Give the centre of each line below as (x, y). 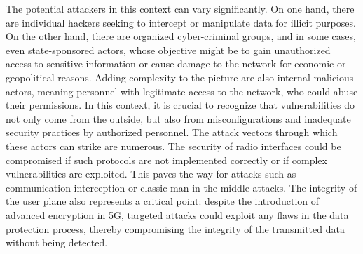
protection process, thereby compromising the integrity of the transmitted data (175, 228)
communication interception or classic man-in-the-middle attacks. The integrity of (181, 187)
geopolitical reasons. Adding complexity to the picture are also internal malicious (180, 77)
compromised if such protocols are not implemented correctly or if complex (166, 160)
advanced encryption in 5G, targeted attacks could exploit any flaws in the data (177, 214)
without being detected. (57, 242)
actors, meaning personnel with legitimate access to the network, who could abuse (182, 91)
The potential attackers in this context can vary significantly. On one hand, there (180, 8)
